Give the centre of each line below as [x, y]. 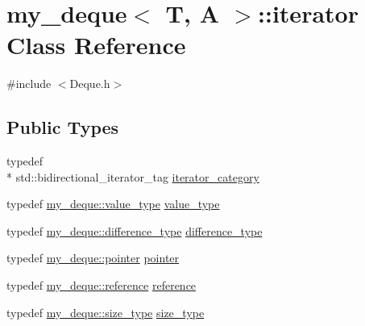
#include [29, 84]
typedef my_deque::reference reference [102, 285]
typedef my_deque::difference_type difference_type [135, 230]
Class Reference [96, 45]
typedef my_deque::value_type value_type [113, 204]
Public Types [63, 127]
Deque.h [90, 84]
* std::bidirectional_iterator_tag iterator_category [133, 176]
